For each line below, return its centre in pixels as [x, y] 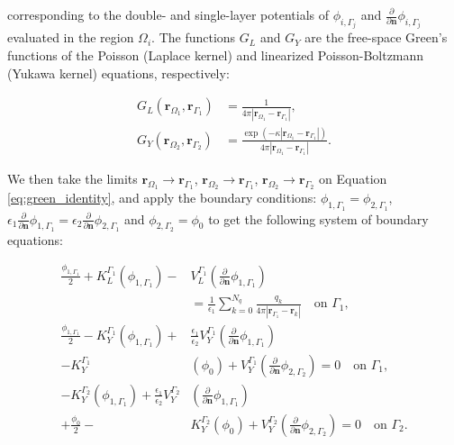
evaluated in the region [71, 37]
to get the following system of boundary [318, 218]
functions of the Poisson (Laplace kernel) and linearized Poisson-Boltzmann [216, 55]
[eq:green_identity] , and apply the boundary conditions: [162, 198]
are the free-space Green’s [376, 37]
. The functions [194, 37]
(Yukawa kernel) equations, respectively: [118, 73]
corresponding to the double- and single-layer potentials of [168, 14]
